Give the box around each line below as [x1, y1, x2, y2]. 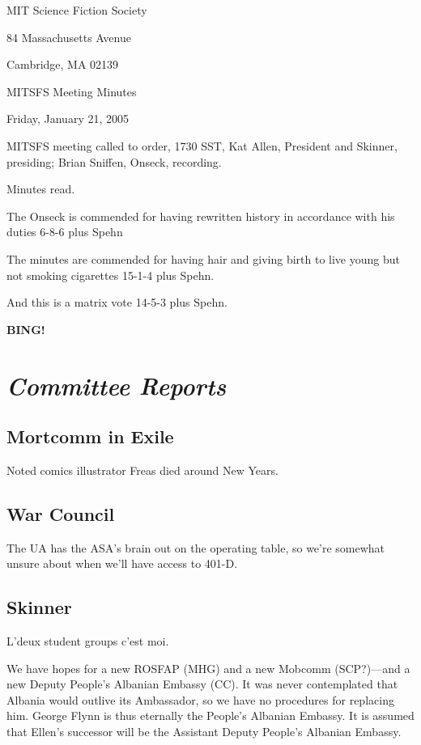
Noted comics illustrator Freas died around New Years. [6, 461, 279, 478]
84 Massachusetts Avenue [6, 28, 131, 45]
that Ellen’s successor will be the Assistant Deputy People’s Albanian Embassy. [6, 723, 402, 740]
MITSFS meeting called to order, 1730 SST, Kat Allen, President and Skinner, [6, 137, 398, 154]
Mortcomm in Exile [6, 424, 174, 449]
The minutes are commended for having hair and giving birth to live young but [6, 250, 400, 267]
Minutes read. [6, 180, 75, 197]
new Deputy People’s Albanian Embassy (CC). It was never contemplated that [6, 675, 398, 692]
